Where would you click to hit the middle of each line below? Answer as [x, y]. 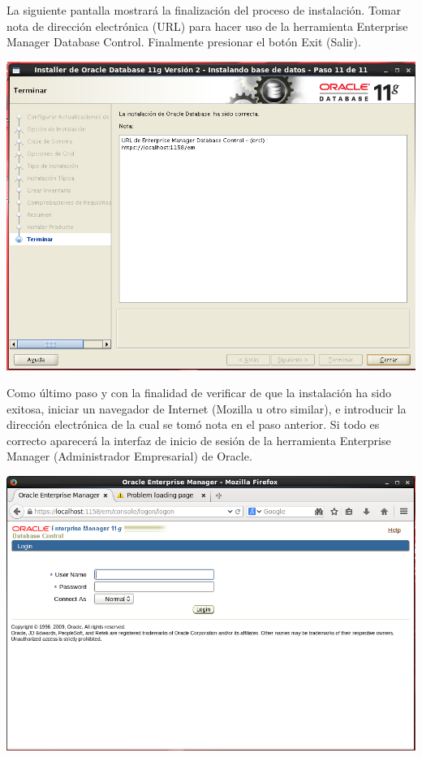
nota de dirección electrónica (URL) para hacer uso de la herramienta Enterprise [207, 26]
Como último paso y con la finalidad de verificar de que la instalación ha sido [199, 393]
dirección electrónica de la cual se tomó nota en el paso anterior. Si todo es [193, 424]
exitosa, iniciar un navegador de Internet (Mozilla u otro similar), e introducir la [207, 408]
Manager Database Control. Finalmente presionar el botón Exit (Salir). [184, 42]
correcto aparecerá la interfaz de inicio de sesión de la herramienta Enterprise [199, 440]
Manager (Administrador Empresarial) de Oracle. [129, 456]
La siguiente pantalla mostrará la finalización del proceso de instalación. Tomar [204, 10]
